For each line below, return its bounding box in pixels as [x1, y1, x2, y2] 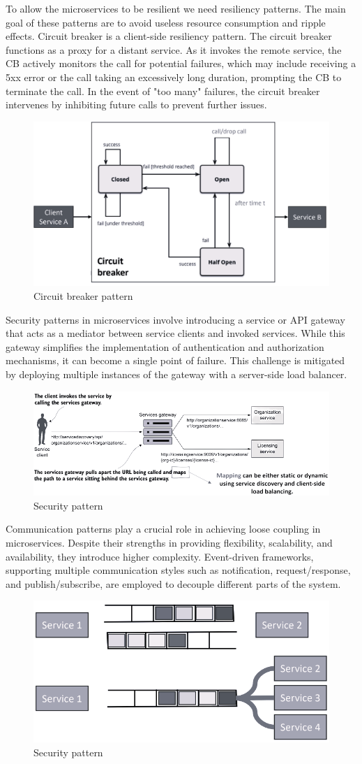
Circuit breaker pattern [33, 288, 133, 303]
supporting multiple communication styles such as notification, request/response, [6, 563, 351, 577]
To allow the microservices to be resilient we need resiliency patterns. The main [6, 1, 346, 15]
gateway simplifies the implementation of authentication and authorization [6, 339, 324, 354]
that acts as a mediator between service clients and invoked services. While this [6, 326, 345, 340]
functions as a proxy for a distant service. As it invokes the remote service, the [6, 42, 342, 57]
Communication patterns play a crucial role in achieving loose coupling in [6, 521, 321, 536]
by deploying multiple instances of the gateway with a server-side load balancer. [6, 366, 347, 381]
